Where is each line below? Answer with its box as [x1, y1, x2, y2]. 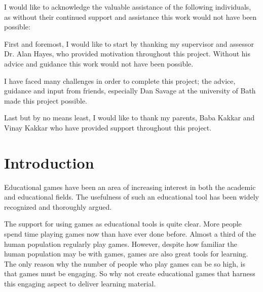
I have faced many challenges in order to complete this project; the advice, [4, 75, 236, 86]
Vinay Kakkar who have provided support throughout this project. [4, 122, 212, 133]
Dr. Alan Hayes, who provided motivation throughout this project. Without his [4, 48, 250, 59]
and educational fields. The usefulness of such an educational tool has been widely [4, 191, 259, 202]
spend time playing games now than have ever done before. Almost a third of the [4, 229, 256, 239]
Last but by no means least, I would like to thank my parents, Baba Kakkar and [4, 112, 255, 123]
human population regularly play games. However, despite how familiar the [4, 238, 237, 249]
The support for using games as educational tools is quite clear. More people [4, 218, 242, 229]
